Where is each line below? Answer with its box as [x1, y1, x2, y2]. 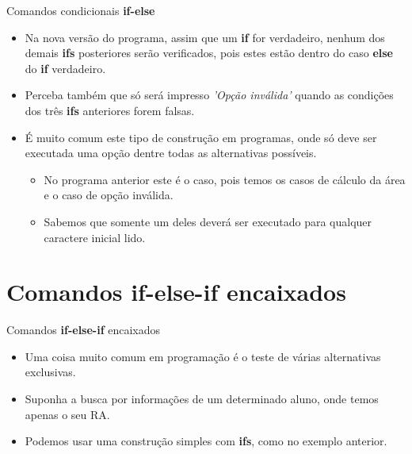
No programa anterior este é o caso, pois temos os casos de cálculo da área [44, 171, 406, 187]
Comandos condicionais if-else [6, 2, 155, 18]
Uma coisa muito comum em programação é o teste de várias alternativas [25, 348, 381, 364]
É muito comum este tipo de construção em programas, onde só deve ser [25, 129, 377, 145]
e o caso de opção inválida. [44, 187, 174, 203]
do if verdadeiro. [25, 60, 106, 76]
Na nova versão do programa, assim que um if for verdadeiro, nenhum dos [25, 29, 385, 45]
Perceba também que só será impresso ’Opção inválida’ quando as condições [25, 87, 394, 103]
